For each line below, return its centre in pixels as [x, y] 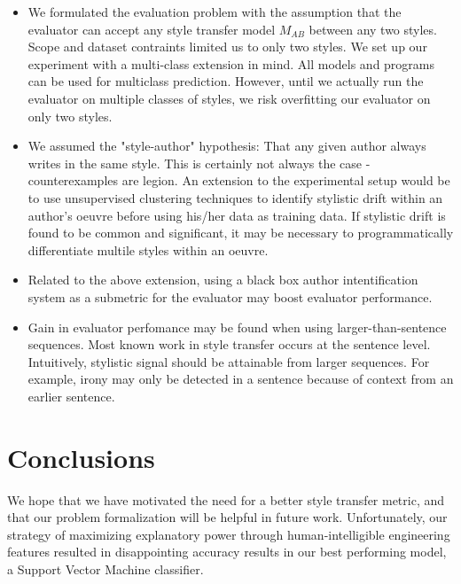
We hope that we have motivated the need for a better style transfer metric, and [226, 499]
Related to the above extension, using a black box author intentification [223, 280]
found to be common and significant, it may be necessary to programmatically [241, 233]
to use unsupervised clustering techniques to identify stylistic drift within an [235, 197]
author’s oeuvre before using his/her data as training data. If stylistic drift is [237, 215]
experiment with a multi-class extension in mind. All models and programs [231, 63]
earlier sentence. [71, 396]
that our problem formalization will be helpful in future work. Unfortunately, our [227, 517]
